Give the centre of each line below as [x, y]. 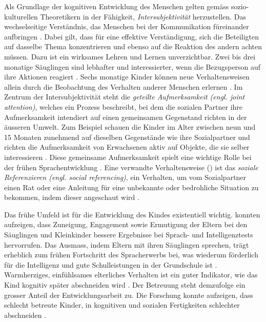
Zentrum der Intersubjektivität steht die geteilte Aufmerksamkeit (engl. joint [125, 97]
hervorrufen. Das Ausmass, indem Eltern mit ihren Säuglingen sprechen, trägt [127, 244]
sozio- [240, 6]
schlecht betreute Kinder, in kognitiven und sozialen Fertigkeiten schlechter [122, 305]
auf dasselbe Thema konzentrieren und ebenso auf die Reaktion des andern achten [133, 46]
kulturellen [21, 16]
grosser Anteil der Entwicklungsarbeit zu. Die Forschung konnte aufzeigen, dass [129, 295]
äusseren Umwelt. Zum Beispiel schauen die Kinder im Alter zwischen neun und [130, 127]
